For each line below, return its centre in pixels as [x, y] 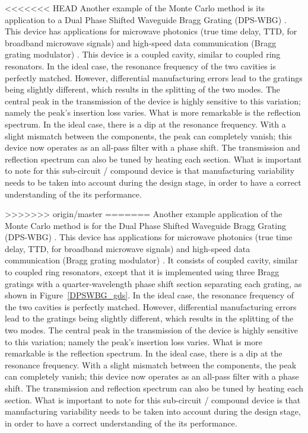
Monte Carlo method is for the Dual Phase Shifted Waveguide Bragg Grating [145, 225]
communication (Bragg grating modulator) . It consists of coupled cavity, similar [151, 260]
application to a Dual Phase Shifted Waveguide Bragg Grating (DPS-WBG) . [146, 19]
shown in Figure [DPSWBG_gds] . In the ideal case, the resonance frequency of [150, 295]
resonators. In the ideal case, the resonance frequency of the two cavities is [140, 66]
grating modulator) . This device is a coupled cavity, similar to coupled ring [143, 54]
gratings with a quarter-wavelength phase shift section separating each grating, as [153, 283]
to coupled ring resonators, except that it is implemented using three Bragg [142, 272]
